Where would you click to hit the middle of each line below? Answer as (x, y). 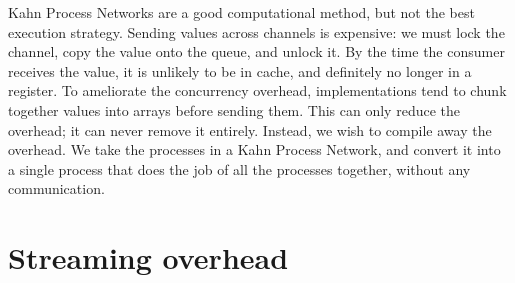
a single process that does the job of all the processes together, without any (239, 168)
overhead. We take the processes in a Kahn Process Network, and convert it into (254, 149)
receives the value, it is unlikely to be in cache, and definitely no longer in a (240, 70)
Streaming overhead (148, 257)
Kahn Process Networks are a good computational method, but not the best (241, 12)
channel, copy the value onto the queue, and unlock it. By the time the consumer (256, 51)
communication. (56, 188)
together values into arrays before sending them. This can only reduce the (234, 109)
